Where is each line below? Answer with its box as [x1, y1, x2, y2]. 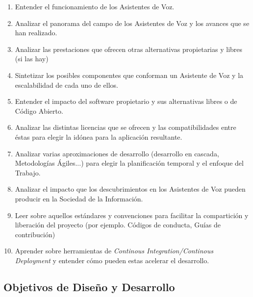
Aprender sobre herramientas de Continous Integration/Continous [15, 246, 213, 256]
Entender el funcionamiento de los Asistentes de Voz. [15, 1, 175, 11]
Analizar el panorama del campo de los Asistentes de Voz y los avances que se [15, 18, 250, 28]
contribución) [15, 229, 55, 239]
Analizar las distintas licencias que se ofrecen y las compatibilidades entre [15, 122, 236, 132]
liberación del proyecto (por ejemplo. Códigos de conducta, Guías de [15, 220, 221, 230]
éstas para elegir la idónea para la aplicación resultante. [15, 131, 182, 142]
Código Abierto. [15, 105, 63, 116]
